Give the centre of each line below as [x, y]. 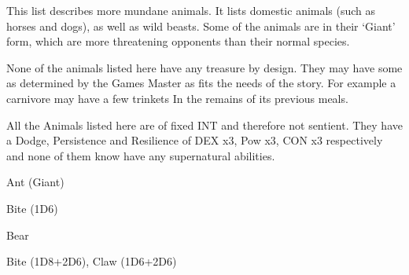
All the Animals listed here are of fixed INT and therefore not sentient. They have [204, 125]
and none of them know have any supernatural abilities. [141, 155]
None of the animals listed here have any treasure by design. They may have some [204, 67]
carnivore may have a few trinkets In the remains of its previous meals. [177, 98]
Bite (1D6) [32, 208]
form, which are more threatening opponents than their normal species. [178, 41]
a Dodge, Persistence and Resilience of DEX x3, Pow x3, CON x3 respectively [195, 140]
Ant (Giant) [35, 182]
